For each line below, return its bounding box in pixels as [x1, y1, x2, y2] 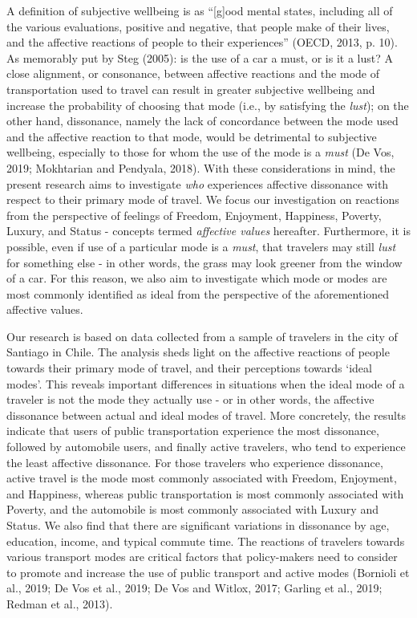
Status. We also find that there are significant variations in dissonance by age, [6, 517, 390, 533]
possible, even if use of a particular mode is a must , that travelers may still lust [6, 238, 396, 254]
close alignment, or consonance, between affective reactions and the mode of [6, 65, 379, 82]
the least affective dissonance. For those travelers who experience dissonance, [6, 453, 383, 470]
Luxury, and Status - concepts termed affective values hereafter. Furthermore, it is [6, 222, 411, 239]
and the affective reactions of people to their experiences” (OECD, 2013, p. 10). [6, 34, 398, 51]
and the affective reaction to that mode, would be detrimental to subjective [6, 128, 377, 144]
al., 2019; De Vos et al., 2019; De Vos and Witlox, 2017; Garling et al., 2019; [6, 579, 383, 596]
